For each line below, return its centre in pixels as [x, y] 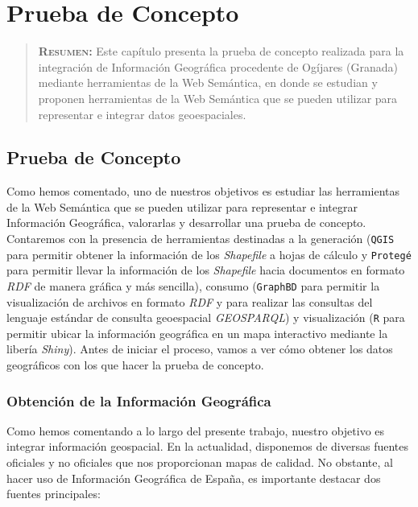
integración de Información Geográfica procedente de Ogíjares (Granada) [218, 66]
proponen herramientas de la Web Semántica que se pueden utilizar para [218, 98]
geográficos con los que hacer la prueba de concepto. [135, 365]
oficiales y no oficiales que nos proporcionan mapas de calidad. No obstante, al [200, 462]
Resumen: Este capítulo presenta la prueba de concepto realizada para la [221, 51]
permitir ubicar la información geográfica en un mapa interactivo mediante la [197, 333]
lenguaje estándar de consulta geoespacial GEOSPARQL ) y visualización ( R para [206, 317]
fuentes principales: [54, 494]
